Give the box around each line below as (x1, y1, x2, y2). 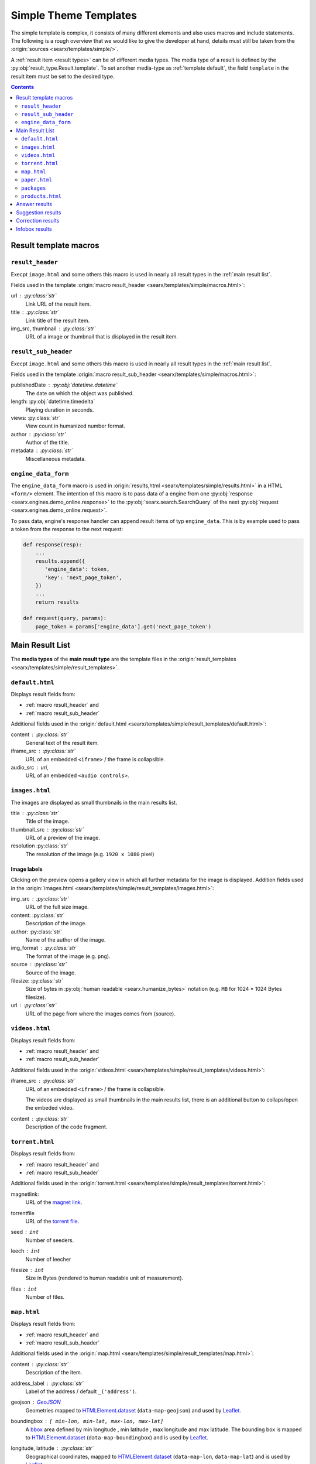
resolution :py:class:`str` (11, 842, 69, 849)
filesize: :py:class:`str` (11, 977, 64, 984)
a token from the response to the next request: (11, 525, 123, 532)
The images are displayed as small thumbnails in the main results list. (11, 799, 178, 806)
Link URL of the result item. (25, 300, 91, 307)
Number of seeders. (25, 1236, 74, 1244)
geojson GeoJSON (11, 1398, 61, 1405)
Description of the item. (25, 1369, 83, 1376)
